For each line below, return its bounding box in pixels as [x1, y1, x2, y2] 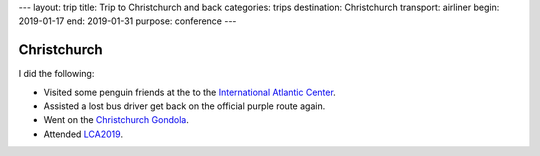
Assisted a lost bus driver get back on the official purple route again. [43, 100, 326, 112]
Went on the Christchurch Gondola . [43, 114, 189, 126]
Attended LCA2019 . [43, 128, 124, 140]
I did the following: [18, 68, 95, 80]
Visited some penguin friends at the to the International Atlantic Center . [43, 86, 337, 98]
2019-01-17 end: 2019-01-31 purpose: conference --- [18, 15, 237, 27]
